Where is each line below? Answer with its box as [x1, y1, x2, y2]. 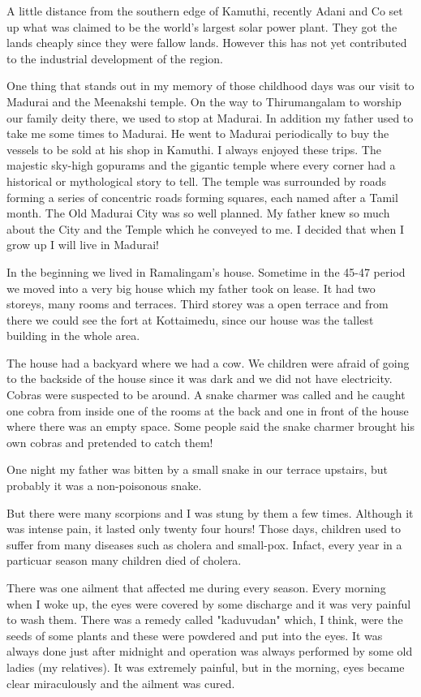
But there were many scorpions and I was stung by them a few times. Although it [6, 504, 414, 521]
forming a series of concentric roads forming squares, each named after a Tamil [6, 188, 398, 205]
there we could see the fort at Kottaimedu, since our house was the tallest [6, 311, 374, 328]
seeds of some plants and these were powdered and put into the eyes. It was [6, 626, 383, 643]
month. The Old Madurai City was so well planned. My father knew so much [6, 204, 390, 222]
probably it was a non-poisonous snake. [6, 477, 202, 494]
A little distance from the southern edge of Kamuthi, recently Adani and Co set [6, 2, 403, 19]
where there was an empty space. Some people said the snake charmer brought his [6, 418, 415, 435]
